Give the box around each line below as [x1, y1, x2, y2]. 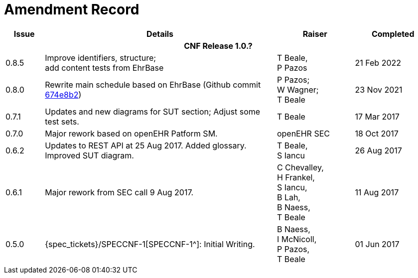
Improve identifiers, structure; [45, 52, 156, 63]
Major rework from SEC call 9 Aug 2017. [45, 187, 194, 197]
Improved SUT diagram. [45, 150, 134, 160]
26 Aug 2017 [355, 145, 402, 155]
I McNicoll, [277, 234, 317, 244]
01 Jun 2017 [355, 239, 400, 249]
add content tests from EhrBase [45, 62, 164, 73]
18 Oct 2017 [355, 128, 399, 139]
